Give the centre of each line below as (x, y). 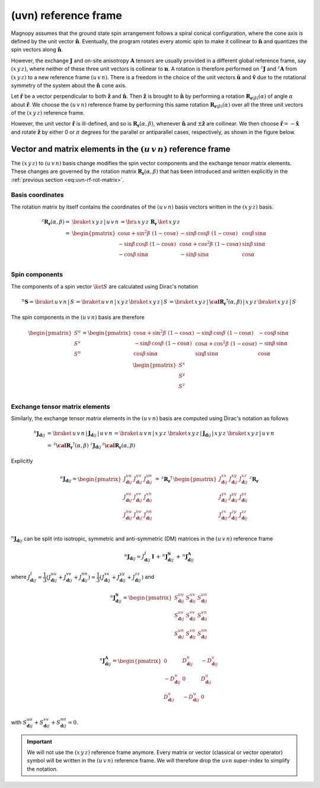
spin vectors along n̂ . (37, 50)
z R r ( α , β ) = (56, 222)
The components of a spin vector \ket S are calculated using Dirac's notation (105, 286)
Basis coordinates (38, 195)
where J (21, 577)
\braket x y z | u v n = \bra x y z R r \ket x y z (126, 222)
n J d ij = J (134, 557)
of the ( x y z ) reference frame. (48, 113)
